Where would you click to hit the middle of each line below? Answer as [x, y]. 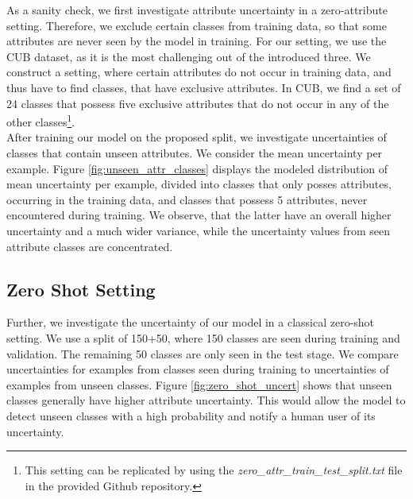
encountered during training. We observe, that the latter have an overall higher [199, 215]
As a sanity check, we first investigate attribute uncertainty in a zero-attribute [197, 10]
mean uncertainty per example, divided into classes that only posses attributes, [199, 184]
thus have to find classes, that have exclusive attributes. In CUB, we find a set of [204, 87]
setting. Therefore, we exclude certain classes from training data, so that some [197, 25]
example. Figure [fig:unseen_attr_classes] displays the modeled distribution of [197, 168]
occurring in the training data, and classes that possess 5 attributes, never [187, 199]
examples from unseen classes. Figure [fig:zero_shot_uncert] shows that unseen [199, 384]
